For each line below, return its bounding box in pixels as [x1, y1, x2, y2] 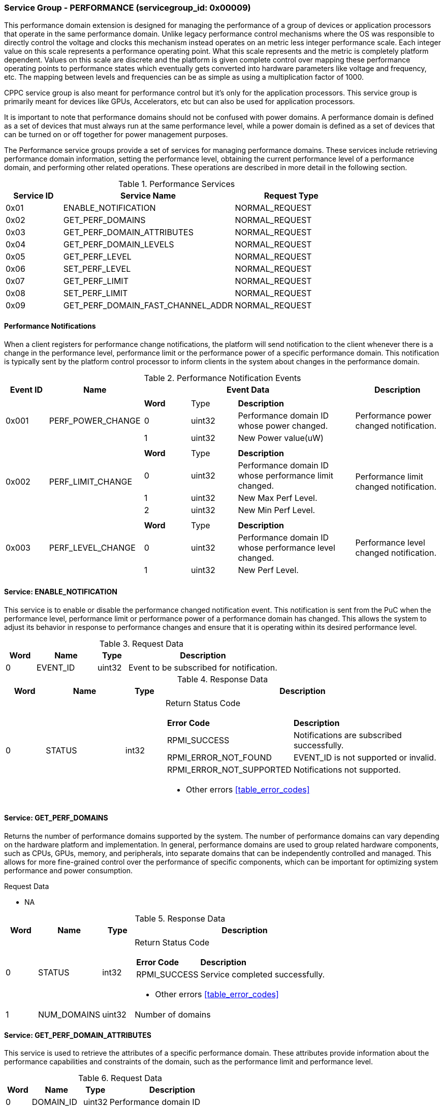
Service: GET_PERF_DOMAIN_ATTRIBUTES [4, 1030, 151, 1039]
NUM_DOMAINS [38, 1009, 101, 1020]
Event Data [226, 384, 270, 395]
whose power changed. [238, 420, 328, 431]
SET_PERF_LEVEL [63, 264, 131, 274]
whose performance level [238, 542, 335, 553]
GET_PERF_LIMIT [63, 276, 129, 287]
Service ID [13, 191, 54, 201]
